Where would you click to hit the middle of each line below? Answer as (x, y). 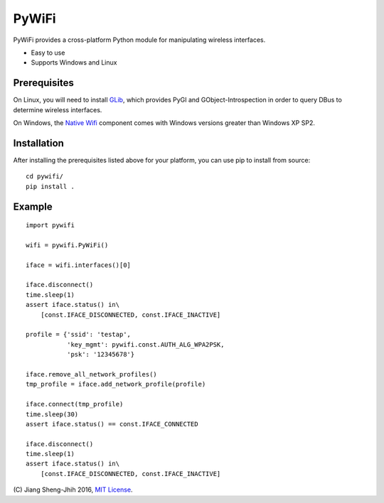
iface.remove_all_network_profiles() (92, 374)
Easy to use (48, 53)
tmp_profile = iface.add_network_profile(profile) (116, 384)
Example (33, 206)
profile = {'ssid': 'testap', (79, 335)
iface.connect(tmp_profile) (75, 404)
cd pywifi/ (45, 177)
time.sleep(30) (52, 414)
